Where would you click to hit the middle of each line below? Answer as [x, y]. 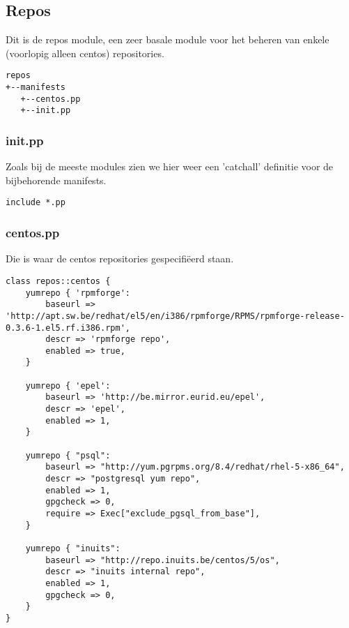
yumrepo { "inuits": [73, 548]
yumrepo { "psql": [68, 455]
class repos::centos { [58, 281]
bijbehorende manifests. [56, 180]
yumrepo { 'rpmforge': [78, 293]
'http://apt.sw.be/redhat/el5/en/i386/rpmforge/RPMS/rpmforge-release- [175, 316]
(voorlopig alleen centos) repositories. [85, 53]
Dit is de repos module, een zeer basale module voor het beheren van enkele [168, 39]
